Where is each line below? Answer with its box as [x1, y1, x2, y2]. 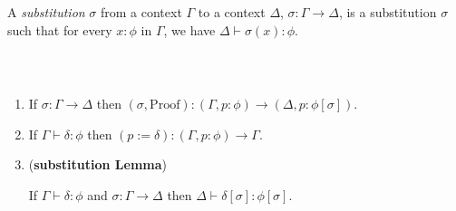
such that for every [7, 20, 112, 39]
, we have [163, 20, 216, 39]
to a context [198, 3, 266, 22]
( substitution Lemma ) [28, 155, 168, 174]
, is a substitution [338, 3, 437, 22]
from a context [101, 3, 182, 22]
